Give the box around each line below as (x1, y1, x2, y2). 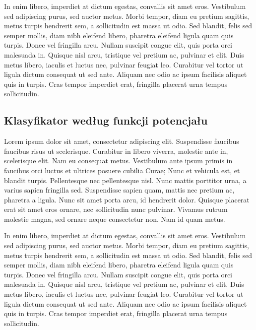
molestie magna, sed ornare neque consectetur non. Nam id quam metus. (4, 213, 225, 224)
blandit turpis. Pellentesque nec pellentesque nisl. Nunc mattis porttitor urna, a (4, 175, 247, 185)
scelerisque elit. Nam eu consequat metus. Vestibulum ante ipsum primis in (4, 155, 233, 166)
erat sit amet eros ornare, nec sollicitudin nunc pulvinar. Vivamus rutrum (4, 204, 228, 214)
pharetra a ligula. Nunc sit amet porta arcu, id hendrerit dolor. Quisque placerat (4, 194, 250, 204)
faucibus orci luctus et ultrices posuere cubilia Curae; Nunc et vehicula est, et (4, 165, 240, 175)
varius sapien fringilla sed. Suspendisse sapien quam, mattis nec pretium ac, (4, 185, 235, 195)
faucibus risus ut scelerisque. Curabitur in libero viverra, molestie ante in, (4, 145, 228, 156)
